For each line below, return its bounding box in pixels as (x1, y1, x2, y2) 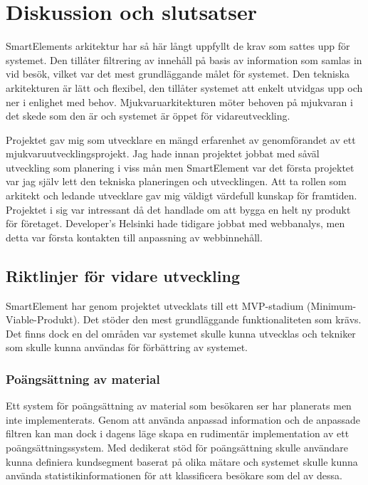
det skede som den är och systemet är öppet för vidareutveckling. (6, 108, 290, 123)
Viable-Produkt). (6, 312, 80, 327)
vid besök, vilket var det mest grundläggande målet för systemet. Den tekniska (6, 66, 349, 81)
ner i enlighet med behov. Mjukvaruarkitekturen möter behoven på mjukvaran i (6, 94, 353, 109)
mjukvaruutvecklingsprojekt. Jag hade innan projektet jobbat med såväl (6, 146, 320, 161)
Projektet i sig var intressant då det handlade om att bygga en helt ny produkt (6, 202, 351, 217)
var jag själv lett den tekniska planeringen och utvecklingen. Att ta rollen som (6, 174, 347, 189)
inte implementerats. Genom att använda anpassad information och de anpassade (6, 412, 360, 427)
